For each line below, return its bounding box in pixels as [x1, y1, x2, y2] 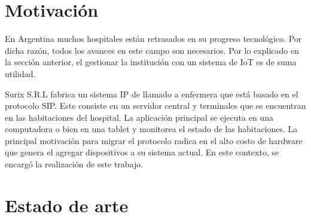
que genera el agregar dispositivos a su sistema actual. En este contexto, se [5, 146, 279, 158]
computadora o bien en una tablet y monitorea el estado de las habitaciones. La [5, 123, 298, 135]
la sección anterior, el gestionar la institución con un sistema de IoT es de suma [5, 56, 297, 68]
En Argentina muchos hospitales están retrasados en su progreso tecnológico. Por [5, 32, 302, 45]
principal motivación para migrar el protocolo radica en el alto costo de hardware [5, 134, 303, 146]
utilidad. [5, 67, 36, 80]
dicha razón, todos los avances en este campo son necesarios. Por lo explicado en [5, 44, 299, 56]
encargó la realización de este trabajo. [5, 158, 144, 170]
